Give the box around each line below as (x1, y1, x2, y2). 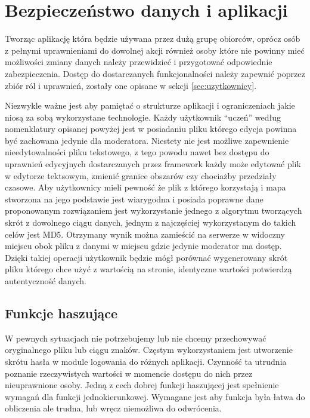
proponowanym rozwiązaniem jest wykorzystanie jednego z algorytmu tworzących (5, 204, 302, 217)
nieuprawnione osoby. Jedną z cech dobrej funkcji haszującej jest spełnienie (5, 379, 279, 391)
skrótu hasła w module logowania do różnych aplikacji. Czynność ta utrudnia (5, 355, 287, 367)
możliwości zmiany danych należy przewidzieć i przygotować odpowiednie (5, 56, 272, 68)
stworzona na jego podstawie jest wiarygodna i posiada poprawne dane (5, 192, 263, 205)
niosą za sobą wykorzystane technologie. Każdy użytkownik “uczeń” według (5, 110, 281, 123)
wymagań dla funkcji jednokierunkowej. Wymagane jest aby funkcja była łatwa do (5, 390, 305, 402)
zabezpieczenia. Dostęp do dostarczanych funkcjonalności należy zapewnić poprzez (5, 67, 305, 79)
